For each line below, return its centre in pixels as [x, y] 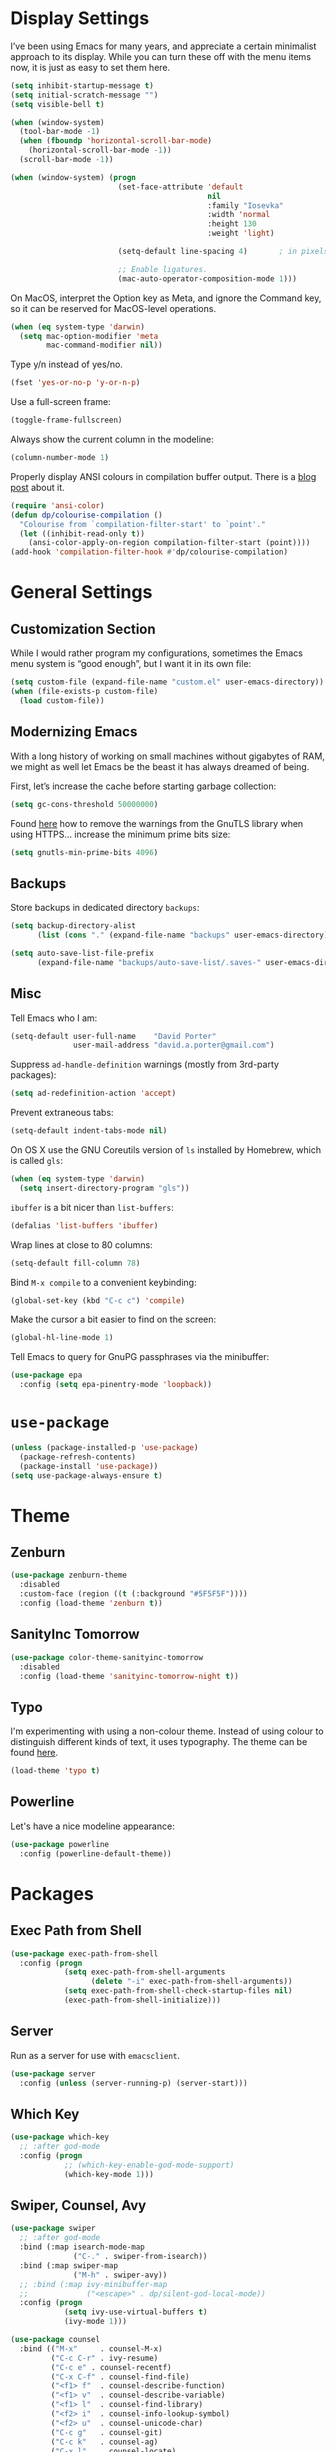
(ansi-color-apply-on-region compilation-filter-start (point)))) [169, 543]
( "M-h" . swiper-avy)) [120, 2275]
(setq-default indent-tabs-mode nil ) [89, 1131]
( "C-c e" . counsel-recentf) [111, 2367]
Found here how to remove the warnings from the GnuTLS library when [157, 823]
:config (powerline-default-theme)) [95, 1853]
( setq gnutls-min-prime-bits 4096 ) [84, 852]
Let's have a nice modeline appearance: [92, 1826]
